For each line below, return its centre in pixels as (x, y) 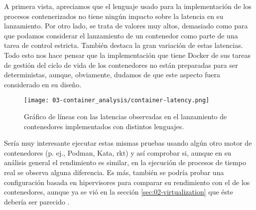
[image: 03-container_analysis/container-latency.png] (117, 101)
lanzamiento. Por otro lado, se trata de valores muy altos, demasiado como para (126, 26)
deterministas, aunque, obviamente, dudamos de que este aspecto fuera (112, 75)
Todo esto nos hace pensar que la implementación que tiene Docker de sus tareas (127, 55)
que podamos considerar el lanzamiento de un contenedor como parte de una (121, 35)
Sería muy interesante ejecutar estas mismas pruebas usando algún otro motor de (128, 143)
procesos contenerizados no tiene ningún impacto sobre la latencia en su (114, 16)
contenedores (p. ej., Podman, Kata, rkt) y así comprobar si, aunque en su (118, 152)
